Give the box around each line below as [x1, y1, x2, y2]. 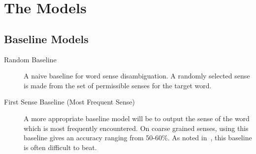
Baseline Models [4, 31, 89, 46]
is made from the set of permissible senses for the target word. [24, 80, 212, 90]
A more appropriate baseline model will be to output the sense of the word [24, 113, 250, 123]
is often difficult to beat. [24, 142, 97, 152]
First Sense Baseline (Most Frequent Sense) [4, 97, 135, 107]
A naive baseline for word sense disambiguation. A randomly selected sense [24, 71, 250, 81]
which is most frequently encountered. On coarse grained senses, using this [24, 123, 249, 133]
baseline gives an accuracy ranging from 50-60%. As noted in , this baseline [24, 132, 252, 143]
